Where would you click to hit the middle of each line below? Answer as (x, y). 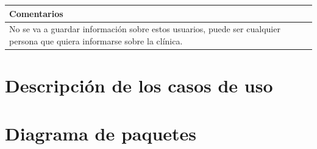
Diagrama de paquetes (101, 133)
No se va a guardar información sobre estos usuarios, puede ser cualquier (145, 29)
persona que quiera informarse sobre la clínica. (96, 40)
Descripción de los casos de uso (139, 85)
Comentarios (36, 13)
